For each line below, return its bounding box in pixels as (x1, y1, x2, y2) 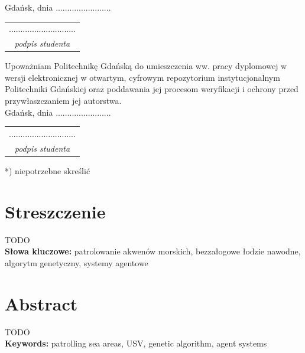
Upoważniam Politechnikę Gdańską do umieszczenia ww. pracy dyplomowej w (5, 60, 287, 72)
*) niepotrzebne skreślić (5, 164, 90, 177)
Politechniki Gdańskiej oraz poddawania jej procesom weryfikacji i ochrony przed (5, 83, 298, 95)
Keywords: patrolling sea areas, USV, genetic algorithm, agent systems (5, 337, 267, 349)
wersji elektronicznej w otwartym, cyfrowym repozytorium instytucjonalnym (5, 71, 280, 83)
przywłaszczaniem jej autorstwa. (5, 94, 122, 107)
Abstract (5, 291, 78, 315)
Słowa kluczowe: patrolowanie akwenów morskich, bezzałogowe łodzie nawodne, (5, 245, 301, 257)
